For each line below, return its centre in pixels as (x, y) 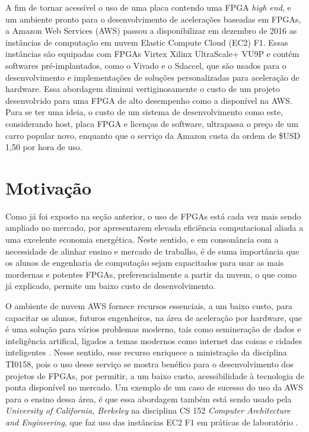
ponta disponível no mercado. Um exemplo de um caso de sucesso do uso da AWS (154, 387)
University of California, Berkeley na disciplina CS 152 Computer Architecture (148, 410)
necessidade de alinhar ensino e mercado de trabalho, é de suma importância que (152, 251)
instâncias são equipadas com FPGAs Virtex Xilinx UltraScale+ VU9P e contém (152, 54)
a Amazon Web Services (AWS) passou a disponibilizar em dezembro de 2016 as (151, 31)
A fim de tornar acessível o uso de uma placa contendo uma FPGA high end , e (148, 7)
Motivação (49, 187)
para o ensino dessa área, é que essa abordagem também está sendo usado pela (149, 398)
